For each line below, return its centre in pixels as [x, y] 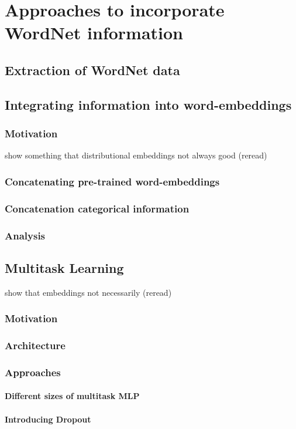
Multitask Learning [64, 267]
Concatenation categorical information [97, 208]
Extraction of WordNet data [92, 70]
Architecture [35, 345]
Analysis [25, 235]
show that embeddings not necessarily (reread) [88, 292]
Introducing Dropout [48, 419]
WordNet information [94, 33]
